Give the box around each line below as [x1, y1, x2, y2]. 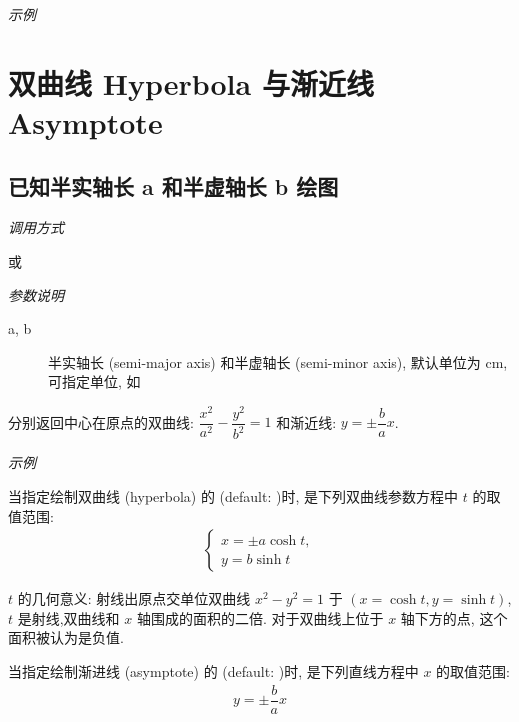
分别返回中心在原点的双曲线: [8, 411, 194, 432]
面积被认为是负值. [8, 627, 124, 648]
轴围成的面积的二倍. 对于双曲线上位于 [136, 607, 384, 628]
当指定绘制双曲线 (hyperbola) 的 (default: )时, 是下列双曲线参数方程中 [8, 486, 459, 506]
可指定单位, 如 [48, 371, 141, 392]
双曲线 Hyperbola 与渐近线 [8, 62, 374, 103]
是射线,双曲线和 [17, 607, 120, 628]
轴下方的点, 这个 [400, 607, 508, 628]
